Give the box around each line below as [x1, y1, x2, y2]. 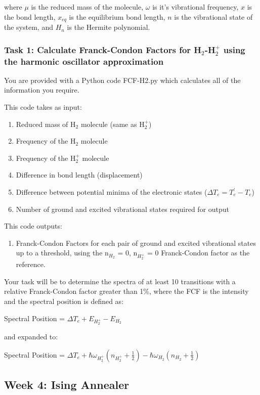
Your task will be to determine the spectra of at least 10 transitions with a [4, 276, 236, 286]
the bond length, [4, 11, 56, 22]
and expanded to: [4, 331, 58, 342]
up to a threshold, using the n [16, 247, 109, 258]
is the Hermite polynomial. [67, 22, 150, 32]
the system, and [4, 22, 53, 32]
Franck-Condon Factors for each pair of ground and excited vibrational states [16, 237, 256, 248]
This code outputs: [4, 221, 62, 231]
